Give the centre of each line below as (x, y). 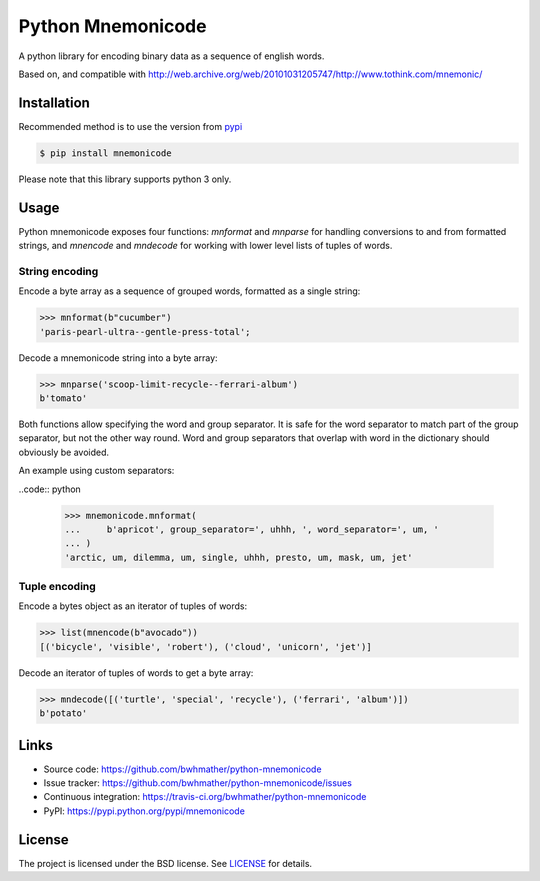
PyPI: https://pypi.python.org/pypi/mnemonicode (144, 811)
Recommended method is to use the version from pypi (130, 126)
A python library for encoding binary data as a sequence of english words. (171, 56)
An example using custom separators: (96, 471)
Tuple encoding (57, 587)
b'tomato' (63, 398)
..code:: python (50, 489)
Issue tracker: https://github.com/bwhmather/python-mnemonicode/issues (197, 783)
